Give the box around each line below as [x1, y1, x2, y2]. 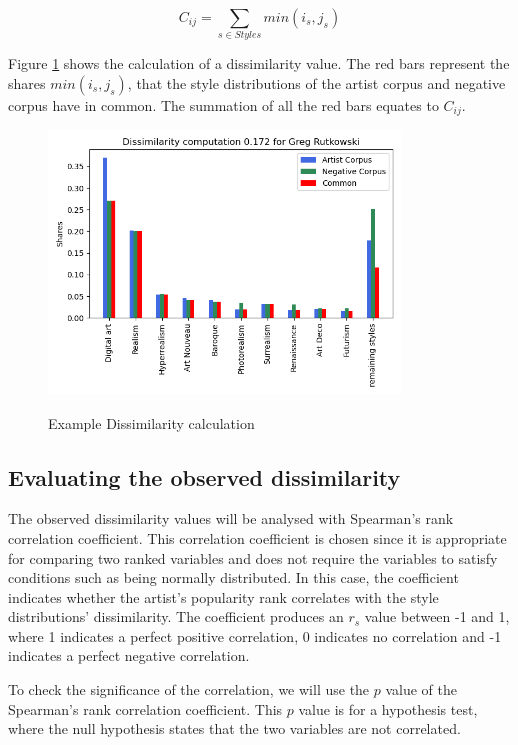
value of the [385, 679, 458, 700]
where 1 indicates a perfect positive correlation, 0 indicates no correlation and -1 [8, 625, 502, 646]
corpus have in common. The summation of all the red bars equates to [8, 94, 439, 115]
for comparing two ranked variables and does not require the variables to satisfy [8, 547, 498, 568]
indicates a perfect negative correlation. [8, 645, 250, 666]
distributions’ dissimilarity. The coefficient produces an [8, 606, 344, 627]
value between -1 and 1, [364, 606, 510, 627]
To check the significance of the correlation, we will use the [8, 679, 370, 700]
